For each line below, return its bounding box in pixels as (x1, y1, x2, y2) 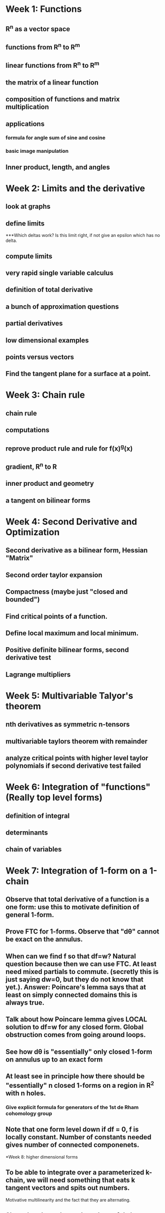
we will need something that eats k (26, 1176, 135, 1184)
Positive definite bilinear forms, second (5, 646, 129, 654)
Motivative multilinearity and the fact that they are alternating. (5, 1197, 131, 1203)
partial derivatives (5, 319, 63, 327)
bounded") (5, 595, 40, 604)
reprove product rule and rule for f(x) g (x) (5, 443, 133, 453)
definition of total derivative (5, 285, 93, 294)
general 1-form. (5, 911, 55, 919)
